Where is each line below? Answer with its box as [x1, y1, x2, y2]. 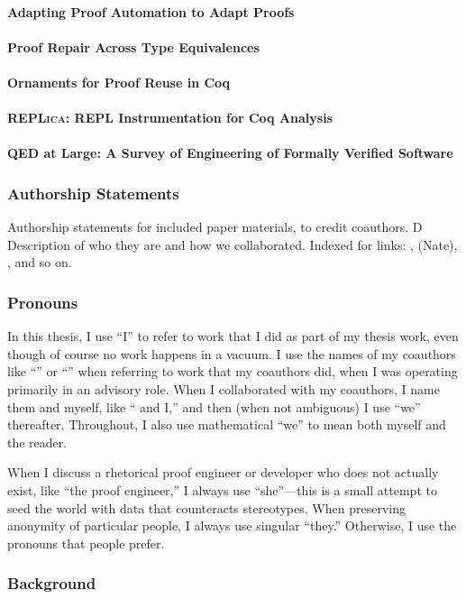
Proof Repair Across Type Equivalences [7, 37, 260, 56]
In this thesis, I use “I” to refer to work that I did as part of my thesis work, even [7, 327, 459, 346]
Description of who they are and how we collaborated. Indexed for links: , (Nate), [7, 235, 458, 253]
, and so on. [7, 253, 72, 272]
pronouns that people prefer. [7, 533, 165, 552]
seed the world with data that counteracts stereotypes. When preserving [7, 498, 406, 517]
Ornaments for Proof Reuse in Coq [7, 72, 231, 91]
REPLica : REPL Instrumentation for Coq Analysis [7, 108, 333, 127]
